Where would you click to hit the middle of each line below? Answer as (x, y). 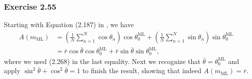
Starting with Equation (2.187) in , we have (69, 24)
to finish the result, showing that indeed (142, 71)
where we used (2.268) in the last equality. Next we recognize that (102, 61)
